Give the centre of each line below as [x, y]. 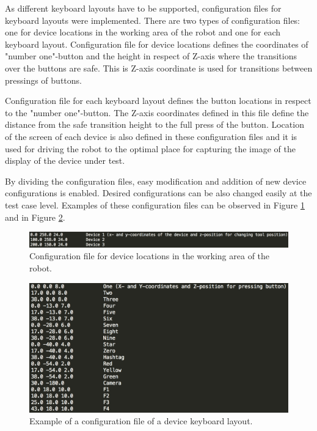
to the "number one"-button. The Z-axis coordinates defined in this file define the [157, 112]
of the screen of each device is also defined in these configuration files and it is [151, 136]
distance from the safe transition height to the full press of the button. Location [155, 124]
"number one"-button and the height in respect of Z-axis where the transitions [151, 56]
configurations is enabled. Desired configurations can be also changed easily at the [158, 193]
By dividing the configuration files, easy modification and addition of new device [156, 181]
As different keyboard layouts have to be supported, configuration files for [143, 8]
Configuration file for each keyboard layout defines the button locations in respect [158, 101]
